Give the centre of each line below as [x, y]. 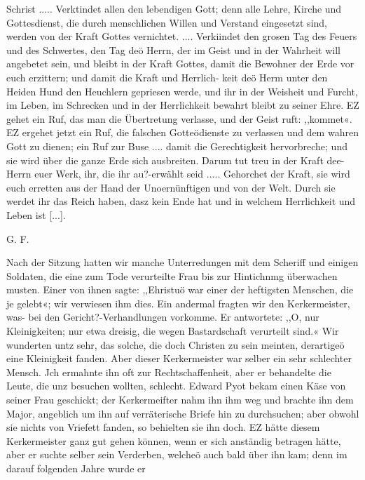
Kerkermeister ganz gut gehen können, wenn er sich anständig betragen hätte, [174, 440]
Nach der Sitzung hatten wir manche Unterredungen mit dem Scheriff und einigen [182, 262]
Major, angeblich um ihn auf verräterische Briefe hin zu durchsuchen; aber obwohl [183, 413]
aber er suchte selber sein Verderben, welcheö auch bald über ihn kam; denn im [177, 454]
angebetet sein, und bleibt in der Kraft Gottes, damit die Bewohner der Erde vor [180, 64]
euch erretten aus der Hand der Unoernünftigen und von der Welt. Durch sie [171, 187]
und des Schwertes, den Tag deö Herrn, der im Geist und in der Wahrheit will [173, 49]
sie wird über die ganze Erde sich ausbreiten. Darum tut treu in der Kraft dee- [175, 160]
